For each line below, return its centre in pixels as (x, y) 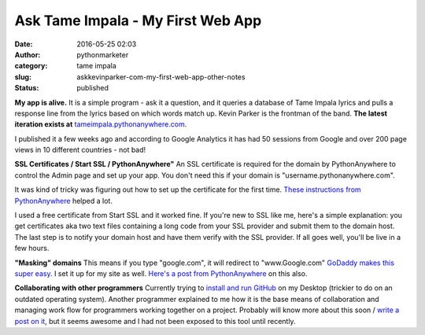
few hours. (32, 248)
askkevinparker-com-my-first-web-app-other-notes (161, 77)
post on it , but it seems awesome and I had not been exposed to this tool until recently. (155, 321)
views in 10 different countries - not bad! (80, 150)
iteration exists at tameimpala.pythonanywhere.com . (101, 124)
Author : (28, 54)
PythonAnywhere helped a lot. (64, 201)
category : (31, 66)
